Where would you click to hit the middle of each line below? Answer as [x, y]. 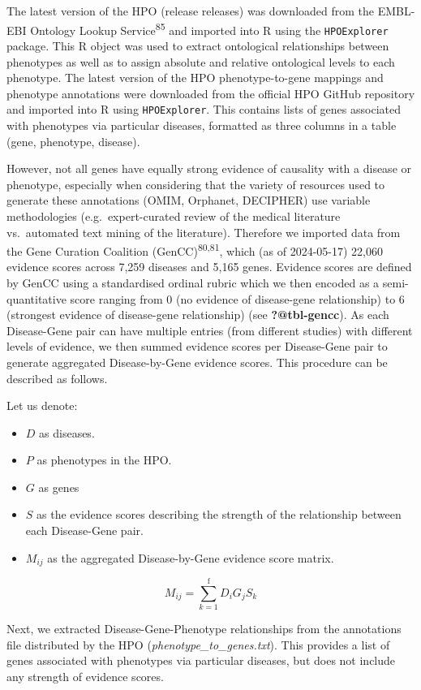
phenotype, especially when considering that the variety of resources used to [196, 184]
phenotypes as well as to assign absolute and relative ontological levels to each [201, 61]
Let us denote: [42, 405]
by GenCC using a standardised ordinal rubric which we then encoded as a [193, 282]
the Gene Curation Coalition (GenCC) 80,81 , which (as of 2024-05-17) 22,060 [195, 250]
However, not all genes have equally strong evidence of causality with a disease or [209, 168]
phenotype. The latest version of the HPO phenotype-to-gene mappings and [195, 78]
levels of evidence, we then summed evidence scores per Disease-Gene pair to [197, 346]
